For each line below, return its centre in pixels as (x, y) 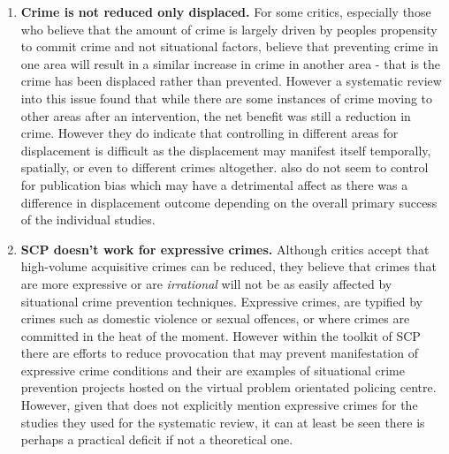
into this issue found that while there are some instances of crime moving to (227, 98)
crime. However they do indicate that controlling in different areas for (209, 133)
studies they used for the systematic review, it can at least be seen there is (223, 422)
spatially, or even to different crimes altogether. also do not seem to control (224, 167)
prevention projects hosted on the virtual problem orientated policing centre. (228, 387)
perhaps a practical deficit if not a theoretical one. (157, 439)
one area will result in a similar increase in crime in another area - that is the (231, 63)
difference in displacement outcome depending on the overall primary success (229, 202)
